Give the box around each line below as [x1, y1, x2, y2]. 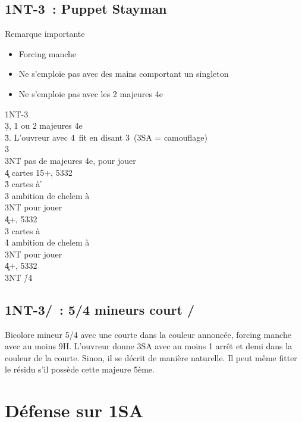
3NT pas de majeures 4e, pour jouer [5, 154, 136, 166]
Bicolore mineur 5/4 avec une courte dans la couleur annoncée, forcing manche [5, 328, 291, 340]
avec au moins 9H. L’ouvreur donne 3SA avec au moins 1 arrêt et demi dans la [5, 340, 292, 352]
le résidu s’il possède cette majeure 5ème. [5, 363, 155, 376]
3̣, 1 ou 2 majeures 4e [5, 119, 83, 132]
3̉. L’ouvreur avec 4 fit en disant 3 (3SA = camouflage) [5, 131, 208, 143]
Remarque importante [5, 27, 85, 40]
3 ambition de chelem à [5, 189, 90, 201]
